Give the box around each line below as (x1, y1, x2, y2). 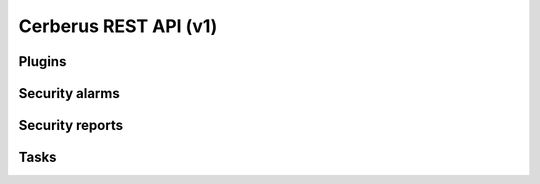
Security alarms (18, 85, 120, 102)
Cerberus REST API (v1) (18, 15, 218, 37)
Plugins (18, 53, 67, 70)
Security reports (18, 117, 124, 134)
